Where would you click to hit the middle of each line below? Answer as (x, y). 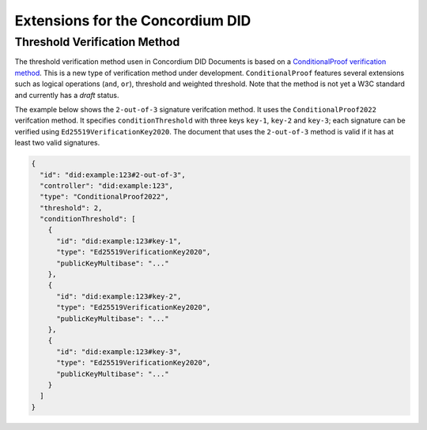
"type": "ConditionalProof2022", (104, 197)
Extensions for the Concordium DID (133, 21)
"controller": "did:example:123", (107, 185)
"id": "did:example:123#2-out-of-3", (113, 175)
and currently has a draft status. (67, 95)
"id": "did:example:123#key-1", (119, 241)
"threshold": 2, (71, 208)
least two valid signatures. (57, 143)
